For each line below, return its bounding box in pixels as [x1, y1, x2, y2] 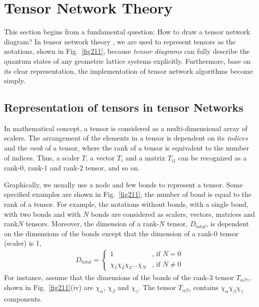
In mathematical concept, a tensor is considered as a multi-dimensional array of [4, 123, 248, 133]
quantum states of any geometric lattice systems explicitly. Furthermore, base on [4, 55, 251, 66]
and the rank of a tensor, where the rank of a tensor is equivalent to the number [4, 143, 250, 153]
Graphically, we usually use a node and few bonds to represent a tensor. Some [4, 179, 243, 189]
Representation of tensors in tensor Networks [4, 100, 244, 115]
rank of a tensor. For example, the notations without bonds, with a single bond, [4, 198, 249, 209]
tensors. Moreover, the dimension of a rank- [25, 218, 159, 229]
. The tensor [138, 282, 176, 293]
